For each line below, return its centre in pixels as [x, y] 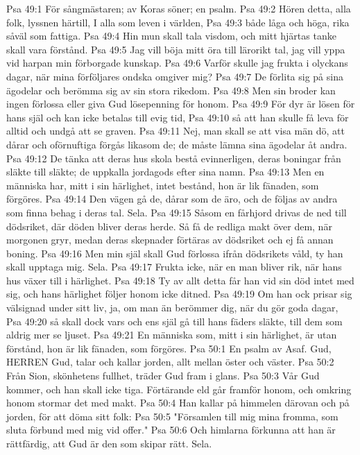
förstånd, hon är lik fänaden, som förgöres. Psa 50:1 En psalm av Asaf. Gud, [169, 348]
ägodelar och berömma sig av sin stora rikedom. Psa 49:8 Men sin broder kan [171, 90]
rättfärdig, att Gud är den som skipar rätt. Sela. [109, 443]
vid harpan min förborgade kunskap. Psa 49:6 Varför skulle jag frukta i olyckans [177, 63]
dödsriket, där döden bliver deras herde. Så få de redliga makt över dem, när [169, 226]
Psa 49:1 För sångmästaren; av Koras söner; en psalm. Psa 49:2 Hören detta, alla [179, 8]
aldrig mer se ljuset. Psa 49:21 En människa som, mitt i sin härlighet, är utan [172, 335]
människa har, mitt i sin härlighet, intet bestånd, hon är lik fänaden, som [163, 185]
